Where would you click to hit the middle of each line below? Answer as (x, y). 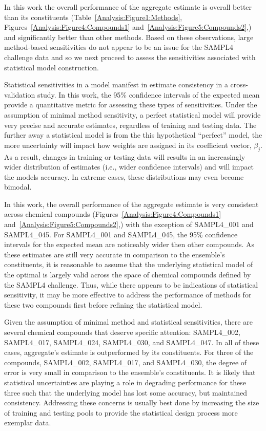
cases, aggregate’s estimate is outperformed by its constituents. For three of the (129, 352)
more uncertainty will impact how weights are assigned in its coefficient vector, (128, 145)
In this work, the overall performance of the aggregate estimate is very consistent (131, 204)
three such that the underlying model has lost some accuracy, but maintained (126, 392)
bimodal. (18, 187)
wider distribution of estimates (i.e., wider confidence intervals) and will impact (129, 167)
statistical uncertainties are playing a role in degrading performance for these (125, 382)
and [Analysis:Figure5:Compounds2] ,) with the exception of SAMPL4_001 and (129, 224)
